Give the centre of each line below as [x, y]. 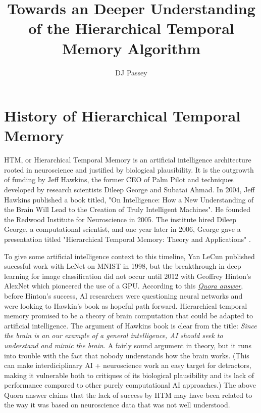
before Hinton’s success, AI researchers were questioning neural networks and [123, 295]
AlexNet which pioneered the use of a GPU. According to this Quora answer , [124, 286]
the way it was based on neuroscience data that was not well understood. [117, 405]
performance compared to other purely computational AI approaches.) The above [130, 385]
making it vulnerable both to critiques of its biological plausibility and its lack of [129, 375]
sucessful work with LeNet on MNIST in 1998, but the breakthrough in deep [123, 266]
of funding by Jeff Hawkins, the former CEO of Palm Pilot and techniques [119, 179]
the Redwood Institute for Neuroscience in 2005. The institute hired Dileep [120, 219]
